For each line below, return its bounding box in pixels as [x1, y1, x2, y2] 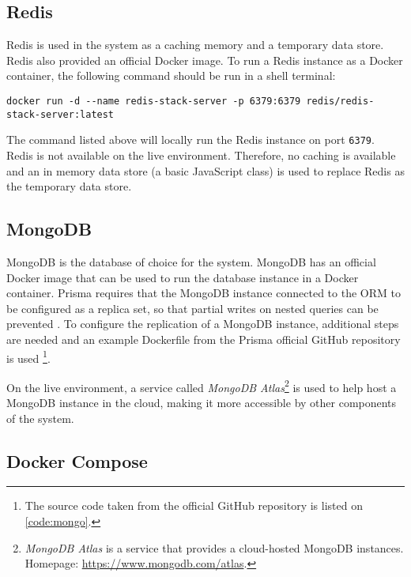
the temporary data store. [6, 178, 132, 194]
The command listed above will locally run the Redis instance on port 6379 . [6, 131, 375, 148]
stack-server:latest [6, 108, 115, 120]
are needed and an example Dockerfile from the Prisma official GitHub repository [6, 330, 401, 347]
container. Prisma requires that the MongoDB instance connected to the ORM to [6, 285, 401, 301]
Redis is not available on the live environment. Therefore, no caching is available [6, 146, 396, 163]
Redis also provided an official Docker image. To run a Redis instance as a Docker [6, 51, 403, 68]
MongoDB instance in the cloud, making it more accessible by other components [6, 394, 397, 410]
